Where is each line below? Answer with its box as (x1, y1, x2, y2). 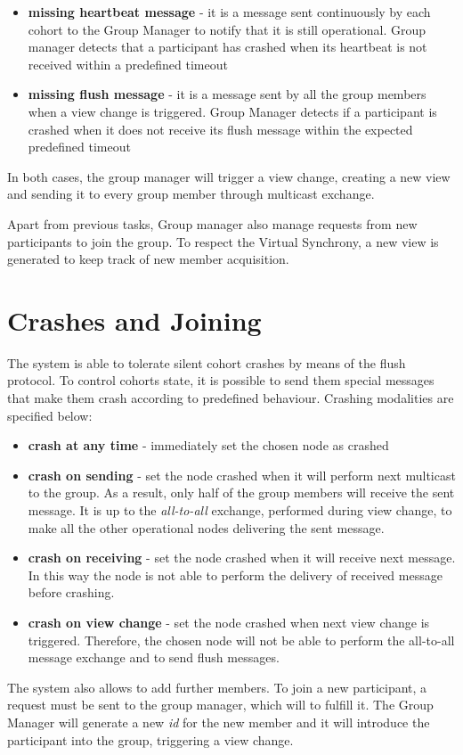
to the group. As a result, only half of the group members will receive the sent (28, 483, 455, 502)
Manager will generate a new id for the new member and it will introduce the (7, 712, 430, 731)
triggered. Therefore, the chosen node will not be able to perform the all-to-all (28, 630, 455, 649)
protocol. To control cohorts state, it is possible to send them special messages (7, 371, 435, 390)
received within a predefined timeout (28, 54, 228, 73)
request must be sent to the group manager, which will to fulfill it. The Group (7, 695, 434, 714)
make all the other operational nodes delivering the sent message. (28, 518, 385, 537)
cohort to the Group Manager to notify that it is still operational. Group (28, 20, 426, 38)
